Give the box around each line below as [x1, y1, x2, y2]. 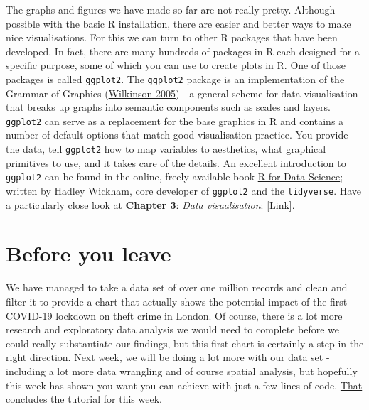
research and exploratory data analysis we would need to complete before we [6, 322, 339, 337]
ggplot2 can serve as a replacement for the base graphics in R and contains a [6, 113, 344, 128]
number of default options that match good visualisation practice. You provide [6, 127, 348, 142]
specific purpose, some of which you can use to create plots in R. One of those [6, 58, 346, 72]
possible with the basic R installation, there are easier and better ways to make [6, 16, 351, 31]
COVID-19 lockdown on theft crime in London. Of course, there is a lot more [6, 308, 343, 323]
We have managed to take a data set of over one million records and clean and [6, 280, 348, 295]
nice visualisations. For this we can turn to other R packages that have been [6, 30, 338, 45]
